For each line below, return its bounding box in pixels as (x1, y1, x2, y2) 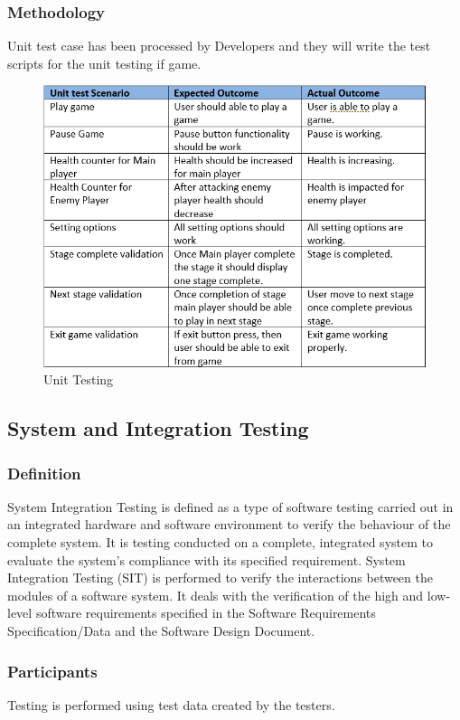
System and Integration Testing (7, 414, 309, 442)
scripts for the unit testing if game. (7, 53, 202, 72)
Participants (7, 659, 98, 682)
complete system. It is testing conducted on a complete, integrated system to (7, 533, 433, 552)
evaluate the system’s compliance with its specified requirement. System (7, 550, 406, 569)
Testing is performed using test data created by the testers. (7, 695, 335, 714)
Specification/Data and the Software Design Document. (7, 621, 315, 639)
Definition (7, 461, 81, 484)
